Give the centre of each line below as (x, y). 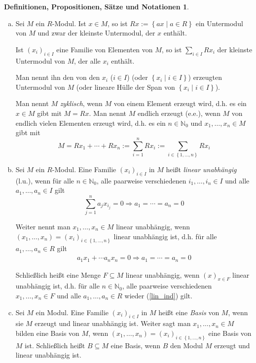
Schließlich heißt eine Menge (58, 274)
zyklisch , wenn (81, 103)
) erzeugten (205, 77)
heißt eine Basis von (189, 312)
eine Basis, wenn (136, 345)
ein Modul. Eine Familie (72, 312)
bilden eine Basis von (47, 333)
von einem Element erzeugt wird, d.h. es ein (180, 103)
